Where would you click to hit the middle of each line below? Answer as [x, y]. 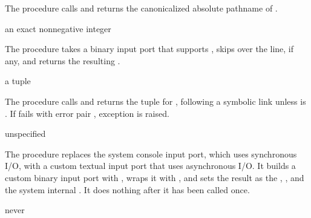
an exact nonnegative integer [58, 28]
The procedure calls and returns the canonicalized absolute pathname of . [141, 8]
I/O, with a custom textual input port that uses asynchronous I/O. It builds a [150, 166]
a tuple [18, 81]
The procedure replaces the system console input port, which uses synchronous [151, 154]
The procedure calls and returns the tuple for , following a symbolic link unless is [155, 101]
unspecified [25, 134]
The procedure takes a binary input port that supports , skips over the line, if [149, 49]
